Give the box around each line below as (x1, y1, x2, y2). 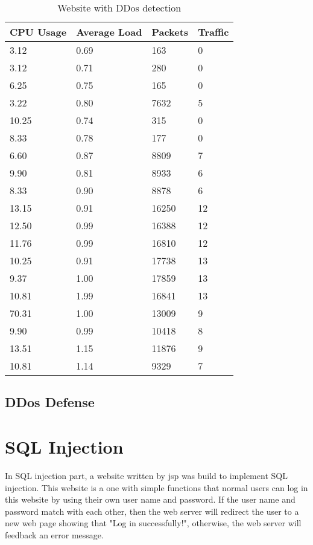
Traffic (198, 25, 229, 39)
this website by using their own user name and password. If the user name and (5, 493, 296, 506)
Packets (151, 25, 189, 39)
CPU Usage (10, 25, 67, 39)
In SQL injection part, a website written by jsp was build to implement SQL (5, 469, 288, 481)
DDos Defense (5, 393, 95, 411)
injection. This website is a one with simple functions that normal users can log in (5, 481, 308, 494)
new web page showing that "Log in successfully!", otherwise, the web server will (5, 517, 302, 529)
